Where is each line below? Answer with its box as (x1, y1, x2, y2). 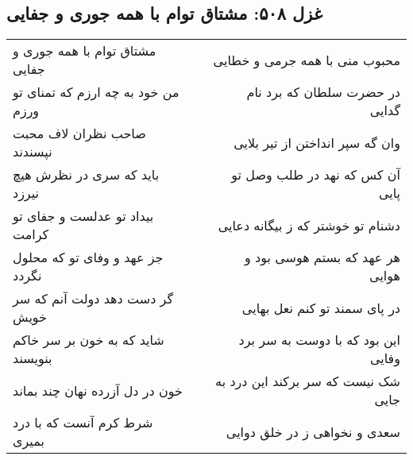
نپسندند (13, 142, 52, 161)
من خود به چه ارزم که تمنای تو (13, 83, 179, 102)
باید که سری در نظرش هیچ (13, 165, 160, 184)
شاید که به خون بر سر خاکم (13, 331, 164, 350)
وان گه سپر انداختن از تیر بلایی (234, 133, 400, 152)
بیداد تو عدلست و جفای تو (13, 207, 154, 226)
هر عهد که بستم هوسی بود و (245, 248, 400, 267)
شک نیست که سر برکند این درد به (215, 372, 400, 391)
